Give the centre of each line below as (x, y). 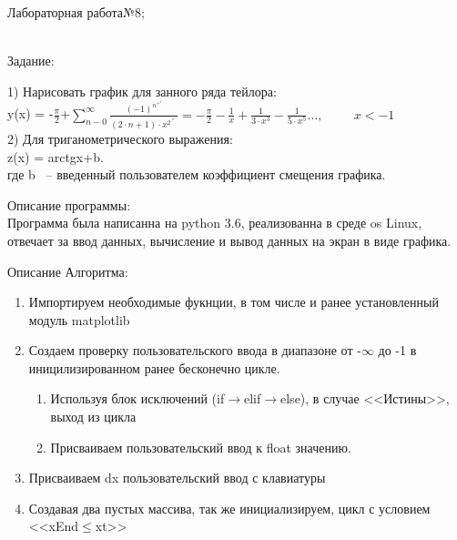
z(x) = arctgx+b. (56, 156)
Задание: (31, 61)
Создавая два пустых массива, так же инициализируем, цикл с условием (229, 508)
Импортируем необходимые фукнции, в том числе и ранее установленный (234, 302)
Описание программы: (69, 204)
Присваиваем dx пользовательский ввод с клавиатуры (177, 478)
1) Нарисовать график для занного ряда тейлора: (142, 91)
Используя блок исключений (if (137, 398)
